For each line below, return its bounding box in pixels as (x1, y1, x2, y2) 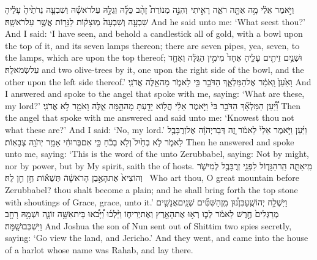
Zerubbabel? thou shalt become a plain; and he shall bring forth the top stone (5, 183, 298, 196)
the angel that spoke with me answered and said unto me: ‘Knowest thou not (5, 111, 294, 124)
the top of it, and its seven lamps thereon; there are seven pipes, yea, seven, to (5, 39, 300, 52)
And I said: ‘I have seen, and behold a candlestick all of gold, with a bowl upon (5, 27, 303, 40)
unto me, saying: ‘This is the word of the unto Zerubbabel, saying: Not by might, (5, 147, 310, 160)
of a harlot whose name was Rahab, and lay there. (5, 243, 193, 256)
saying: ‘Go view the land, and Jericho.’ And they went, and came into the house (5, 231, 308, 244)
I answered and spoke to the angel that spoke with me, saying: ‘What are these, (5, 87, 305, 100)
